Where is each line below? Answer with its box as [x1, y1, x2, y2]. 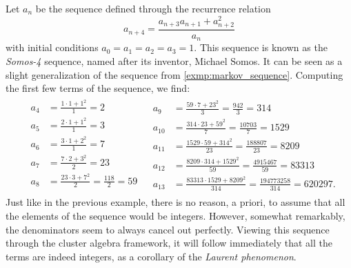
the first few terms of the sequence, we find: [6, 81, 190, 95]
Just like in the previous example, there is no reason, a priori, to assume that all [6, 195, 345, 209]
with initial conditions [6, 40, 99, 55]
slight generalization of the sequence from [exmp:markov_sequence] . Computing [6, 67, 343, 82]
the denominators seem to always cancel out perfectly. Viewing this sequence [6, 222, 330, 236]
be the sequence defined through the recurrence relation [35, 1, 271, 15]
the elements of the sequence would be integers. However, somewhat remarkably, [6, 209, 345, 223]
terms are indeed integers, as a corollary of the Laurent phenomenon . [6, 249, 297, 263]
